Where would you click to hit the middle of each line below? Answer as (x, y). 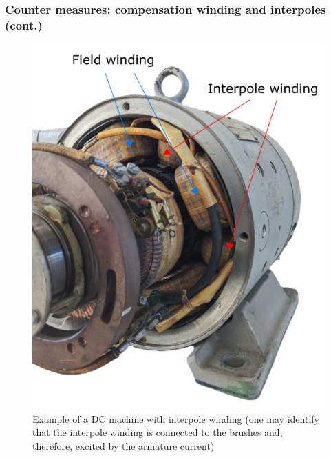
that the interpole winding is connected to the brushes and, (158, 432)
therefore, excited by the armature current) (124, 445)
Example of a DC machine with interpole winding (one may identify (176, 418)
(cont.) (24, 24)
